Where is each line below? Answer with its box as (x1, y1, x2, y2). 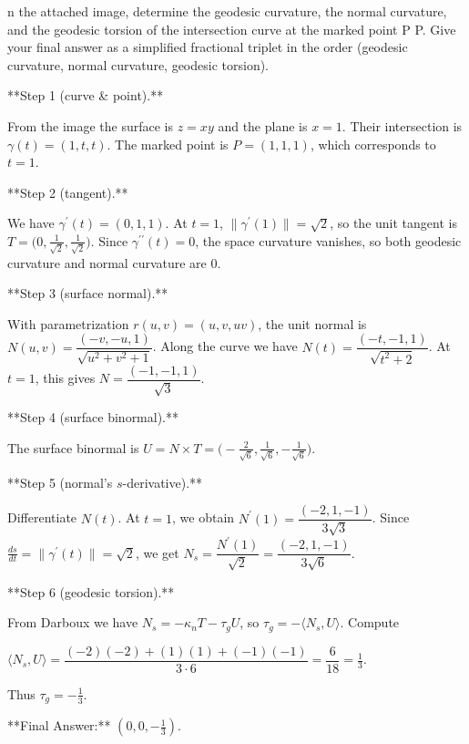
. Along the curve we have (152, 336, 298, 356)
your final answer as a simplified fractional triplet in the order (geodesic (7, 37, 408, 57)
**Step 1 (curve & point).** (7, 86, 164, 105)
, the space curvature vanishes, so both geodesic (195, 231, 462, 250)
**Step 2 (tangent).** (7, 182, 128, 201)
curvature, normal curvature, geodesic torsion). (7, 55, 270, 74)
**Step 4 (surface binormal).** (7, 408, 179, 427)
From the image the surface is (7, 116, 174, 135)
